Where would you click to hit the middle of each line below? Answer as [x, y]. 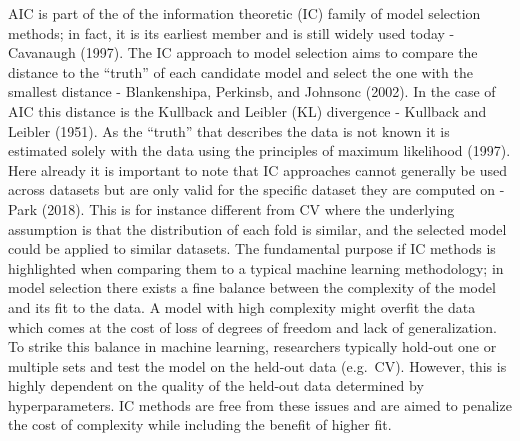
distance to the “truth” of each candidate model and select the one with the [240, 71]
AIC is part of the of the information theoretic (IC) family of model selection [244, 13]
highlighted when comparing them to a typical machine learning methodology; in [256, 267]
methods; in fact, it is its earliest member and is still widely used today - [231, 32]
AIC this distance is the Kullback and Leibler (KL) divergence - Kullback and [247, 110]
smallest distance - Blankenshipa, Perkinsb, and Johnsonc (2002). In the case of [252, 91]
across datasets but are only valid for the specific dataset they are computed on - [256, 189]
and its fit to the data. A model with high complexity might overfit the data [242, 306]
